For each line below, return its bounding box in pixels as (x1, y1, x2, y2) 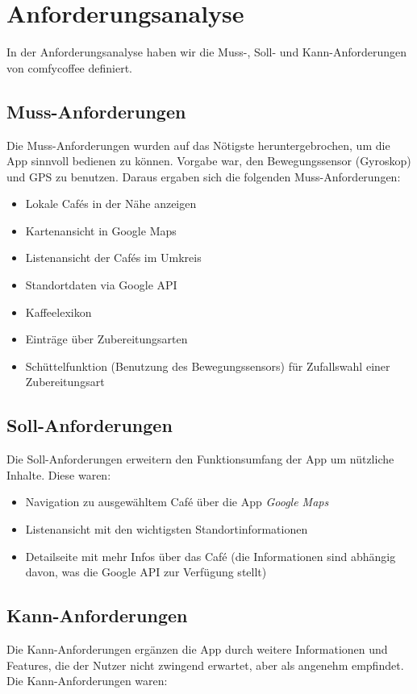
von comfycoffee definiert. (6, 59, 132, 76)
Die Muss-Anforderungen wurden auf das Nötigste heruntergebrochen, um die (6, 136, 390, 153)
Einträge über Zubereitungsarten (25, 330, 188, 347)
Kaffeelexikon (25, 303, 92, 320)
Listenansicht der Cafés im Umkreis (25, 249, 202, 266)
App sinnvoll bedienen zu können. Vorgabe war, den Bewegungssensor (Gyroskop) (6, 152, 411, 169)
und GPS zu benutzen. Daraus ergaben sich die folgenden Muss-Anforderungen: (6, 168, 401, 185)
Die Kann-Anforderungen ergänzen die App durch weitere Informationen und (6, 641, 388, 658)
